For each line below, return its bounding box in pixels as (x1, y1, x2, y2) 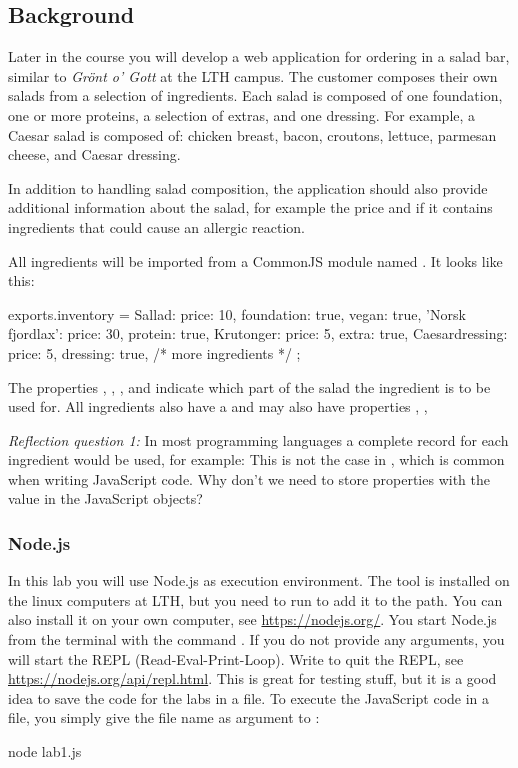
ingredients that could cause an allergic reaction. (8, 216, 305, 237)
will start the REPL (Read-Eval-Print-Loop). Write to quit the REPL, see (8, 648, 464, 669)
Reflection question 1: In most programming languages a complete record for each (8, 429, 509, 450)
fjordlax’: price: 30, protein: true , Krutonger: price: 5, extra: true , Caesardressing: (8, 323, 508, 344)
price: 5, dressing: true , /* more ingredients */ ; (8, 342, 301, 363)
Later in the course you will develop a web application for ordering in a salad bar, (8, 46, 510, 67)
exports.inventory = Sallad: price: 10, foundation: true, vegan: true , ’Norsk (8, 303, 466, 324)
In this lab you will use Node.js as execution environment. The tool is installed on (8, 570, 510, 591)
